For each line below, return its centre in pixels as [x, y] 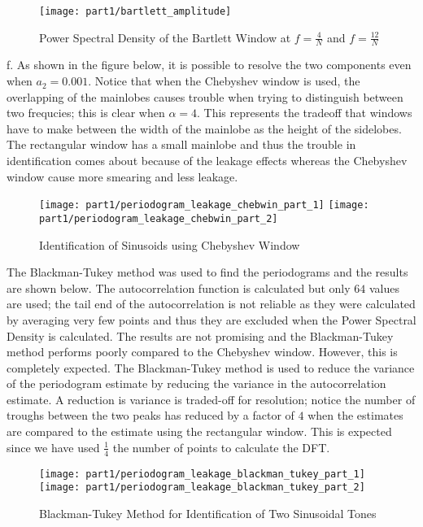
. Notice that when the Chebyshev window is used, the [224, 81]
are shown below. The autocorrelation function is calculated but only [179, 287]
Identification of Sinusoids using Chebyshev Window [170, 244]
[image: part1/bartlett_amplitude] [135, 11]
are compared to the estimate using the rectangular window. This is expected [199, 431]
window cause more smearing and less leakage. [122, 176]
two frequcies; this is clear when [86, 113]
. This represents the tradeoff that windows [305, 113]
